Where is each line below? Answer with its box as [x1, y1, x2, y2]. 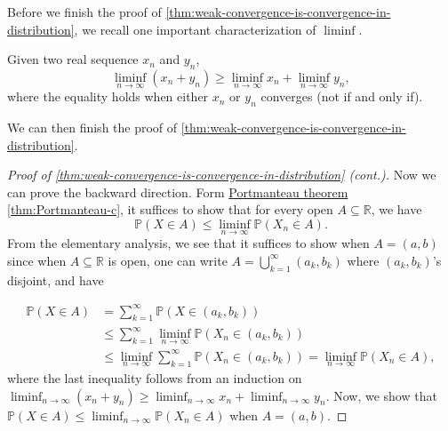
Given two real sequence [7, 50, 139, 68]
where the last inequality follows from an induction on [7, 369, 302, 387]
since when [7, 251, 67, 269]
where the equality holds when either [7, 87, 209, 106]
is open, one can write [108, 251, 228, 269]
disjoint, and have [7, 270, 104, 289]
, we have [371, 200, 422, 219]
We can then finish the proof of [7, 118, 178, 136]
